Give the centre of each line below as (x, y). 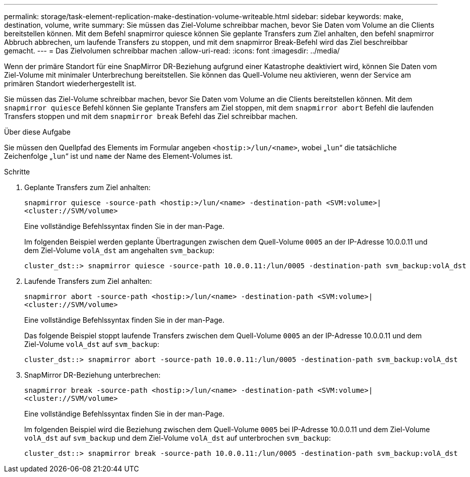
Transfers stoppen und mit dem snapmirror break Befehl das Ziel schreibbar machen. (151, 116)
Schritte (17, 172)
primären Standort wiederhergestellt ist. (70, 83)
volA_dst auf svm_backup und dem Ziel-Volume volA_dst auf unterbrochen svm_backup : (178, 438)
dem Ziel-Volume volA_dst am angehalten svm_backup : (120, 250)
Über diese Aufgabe (37, 132)
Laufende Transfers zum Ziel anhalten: (88, 281)
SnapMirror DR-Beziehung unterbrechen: (93, 375)
